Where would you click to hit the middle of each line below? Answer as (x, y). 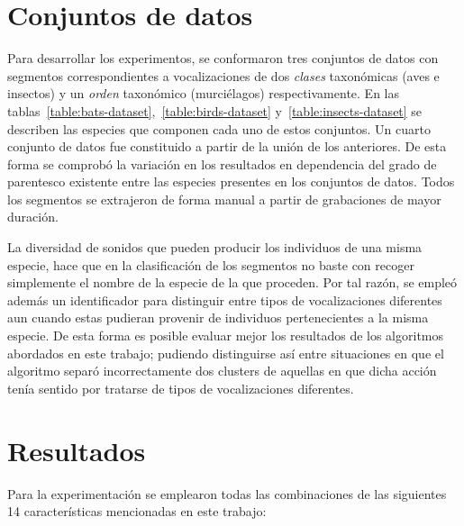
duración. (33, 217)
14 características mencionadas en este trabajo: (137, 511)
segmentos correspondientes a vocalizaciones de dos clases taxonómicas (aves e (223, 75)
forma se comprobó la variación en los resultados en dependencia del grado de (222, 163)
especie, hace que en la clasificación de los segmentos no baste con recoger (211, 264)
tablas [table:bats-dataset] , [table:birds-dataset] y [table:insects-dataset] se (215, 110)
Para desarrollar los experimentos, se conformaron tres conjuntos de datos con (223, 58)
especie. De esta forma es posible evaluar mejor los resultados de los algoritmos (226, 336)
